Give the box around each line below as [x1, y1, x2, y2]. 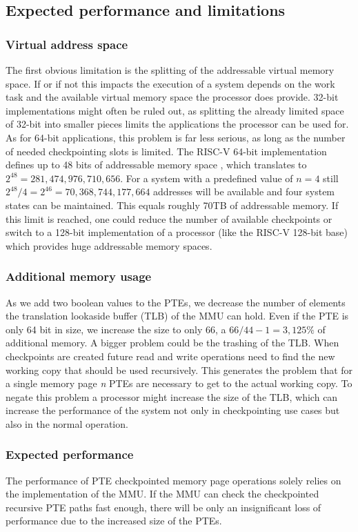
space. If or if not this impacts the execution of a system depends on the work [6, 76, 335, 90]
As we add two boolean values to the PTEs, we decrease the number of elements [6, 295, 346, 309]
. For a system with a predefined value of [120, 170, 293, 185]
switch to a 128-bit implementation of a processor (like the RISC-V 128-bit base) [6, 225, 348, 239]
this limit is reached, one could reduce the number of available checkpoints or [6, 211, 332, 226]
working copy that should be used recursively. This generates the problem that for [6, 362, 353, 377]
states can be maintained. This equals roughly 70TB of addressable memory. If [6, 197, 339, 212]
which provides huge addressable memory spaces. [6, 238, 212, 253]
